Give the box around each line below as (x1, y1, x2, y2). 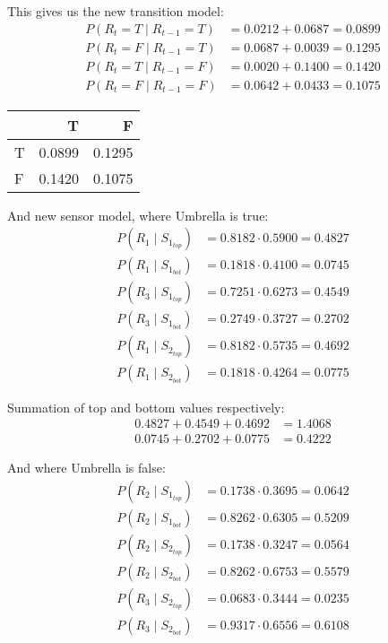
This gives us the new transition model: (7, 2, 224, 20)
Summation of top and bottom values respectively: (7, 397, 285, 416)
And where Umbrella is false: (7, 458, 166, 477)
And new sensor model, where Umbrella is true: (7, 205, 269, 224)
